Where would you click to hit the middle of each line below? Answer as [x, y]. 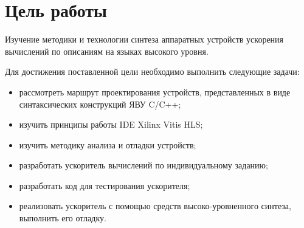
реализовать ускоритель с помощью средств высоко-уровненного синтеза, [155, 206]
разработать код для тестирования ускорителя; [105, 185]
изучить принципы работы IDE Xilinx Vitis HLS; [111, 124]
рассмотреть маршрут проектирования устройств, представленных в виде [155, 92]
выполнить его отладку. [63, 218]
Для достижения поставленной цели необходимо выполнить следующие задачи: [152, 71]
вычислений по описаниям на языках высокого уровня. [107, 51]
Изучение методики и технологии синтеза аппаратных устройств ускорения [144, 39]
